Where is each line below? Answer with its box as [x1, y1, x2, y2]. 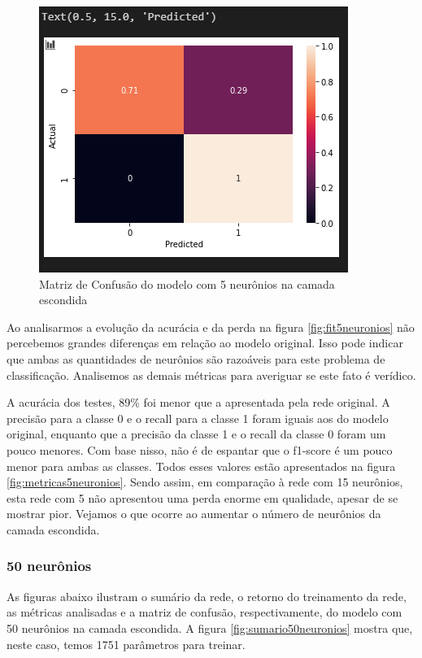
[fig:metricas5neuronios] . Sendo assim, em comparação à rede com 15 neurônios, [7, 473, 403, 490]
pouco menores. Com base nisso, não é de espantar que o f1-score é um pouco [7, 441, 393, 458]
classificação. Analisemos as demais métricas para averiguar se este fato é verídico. [7, 366, 416, 383]
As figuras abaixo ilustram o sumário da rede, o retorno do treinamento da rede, [7, 587, 407, 604]
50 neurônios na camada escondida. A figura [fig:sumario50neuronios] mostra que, [7, 619, 413, 636]
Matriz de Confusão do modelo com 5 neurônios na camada [39, 275, 335, 292]
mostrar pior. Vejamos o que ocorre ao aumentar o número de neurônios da [7, 505, 381, 522]
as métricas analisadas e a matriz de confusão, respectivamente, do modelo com [7, 604, 402, 621]
